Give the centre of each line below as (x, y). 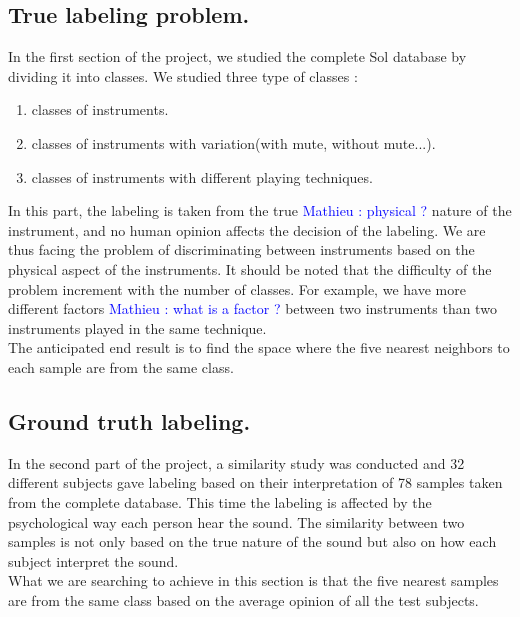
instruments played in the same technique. (137, 327)
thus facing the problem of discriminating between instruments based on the (241, 249)
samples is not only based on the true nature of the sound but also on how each (252, 541)
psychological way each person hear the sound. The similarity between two (236, 521)
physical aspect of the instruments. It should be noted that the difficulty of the (250, 268)
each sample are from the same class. (121, 366)
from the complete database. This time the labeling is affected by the (220, 501)
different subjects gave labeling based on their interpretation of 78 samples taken (255, 482)
